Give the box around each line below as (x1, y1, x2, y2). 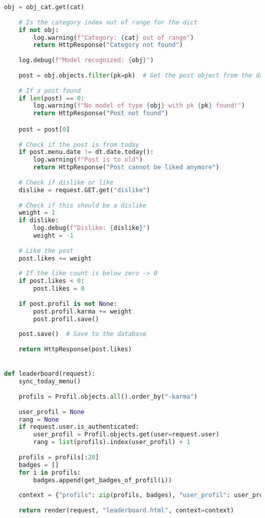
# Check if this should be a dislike (18, 201, 147, 209)
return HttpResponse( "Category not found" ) (33, 41, 183, 49)
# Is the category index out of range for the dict (18, 18, 198, 26)
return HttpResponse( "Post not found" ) (33, 110, 169, 117)
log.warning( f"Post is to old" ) (33, 156, 143, 164)
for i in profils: (18, 469, 81, 476)
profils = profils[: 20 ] (18, 453, 99, 461)
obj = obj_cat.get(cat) (4, 4, 85, 11)
